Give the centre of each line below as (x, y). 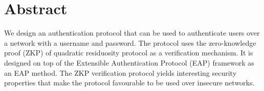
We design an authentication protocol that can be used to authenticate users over (132, 33)
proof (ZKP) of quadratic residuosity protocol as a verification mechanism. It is (129, 53)
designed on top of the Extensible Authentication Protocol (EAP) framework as (129, 62)
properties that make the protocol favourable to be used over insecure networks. (129, 83)
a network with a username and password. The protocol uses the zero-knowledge (130, 42)
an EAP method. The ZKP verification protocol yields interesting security (120, 72)
